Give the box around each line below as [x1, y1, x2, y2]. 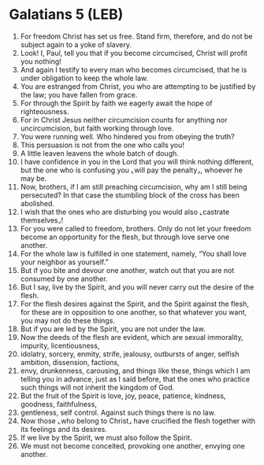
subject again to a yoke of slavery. [20, 39, 132, 49]
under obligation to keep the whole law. [20, 73, 149, 83]
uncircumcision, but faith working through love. [20, 124, 174, 133]
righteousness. [20, 106, 69, 116]
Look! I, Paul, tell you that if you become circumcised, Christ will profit [20, 48, 247, 57]
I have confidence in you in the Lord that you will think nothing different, [20, 157, 255, 166]
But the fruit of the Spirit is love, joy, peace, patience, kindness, [20, 391, 226, 400]
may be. [20, 173, 47, 183]
